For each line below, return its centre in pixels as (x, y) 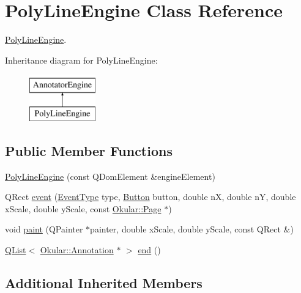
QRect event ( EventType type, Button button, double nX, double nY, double (150, 197)
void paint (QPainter (44, 229)
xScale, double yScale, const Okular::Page (83, 208)
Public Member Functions (89, 150)
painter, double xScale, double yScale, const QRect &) (192, 229)
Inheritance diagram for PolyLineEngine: (81, 60)
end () (149, 250)
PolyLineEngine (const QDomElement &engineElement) (110, 176)
